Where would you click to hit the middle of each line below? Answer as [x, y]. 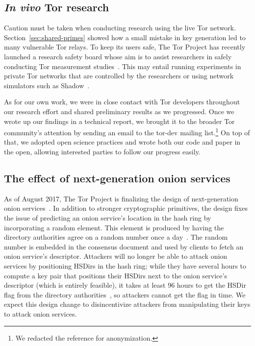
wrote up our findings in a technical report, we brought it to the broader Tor [119, 121]
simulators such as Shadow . [47, 85]
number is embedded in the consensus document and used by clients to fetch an [124, 246]
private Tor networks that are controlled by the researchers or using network [119, 76]
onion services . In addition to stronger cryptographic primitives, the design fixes [126, 208]
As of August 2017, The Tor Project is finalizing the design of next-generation [121, 198]
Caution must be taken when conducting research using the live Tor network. [120, 28]
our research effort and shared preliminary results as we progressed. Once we [119, 111]
